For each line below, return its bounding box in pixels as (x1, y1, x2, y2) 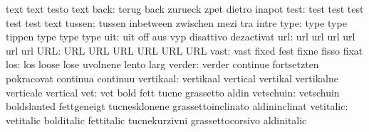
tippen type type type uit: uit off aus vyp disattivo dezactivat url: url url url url (6, 29, 355, 44)
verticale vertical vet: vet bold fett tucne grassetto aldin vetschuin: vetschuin (6, 84, 340, 99)
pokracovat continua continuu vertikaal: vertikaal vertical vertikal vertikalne (6, 70, 338, 85)
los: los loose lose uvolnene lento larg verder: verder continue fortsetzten (6, 57, 319, 72)
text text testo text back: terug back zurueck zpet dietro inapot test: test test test (6, 1, 364, 16)
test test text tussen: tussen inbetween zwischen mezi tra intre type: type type (6, 15, 347, 30)
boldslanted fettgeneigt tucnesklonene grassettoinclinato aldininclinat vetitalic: (6, 99, 348, 114)
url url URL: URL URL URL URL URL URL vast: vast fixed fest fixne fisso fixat (6, 43, 363, 57)
